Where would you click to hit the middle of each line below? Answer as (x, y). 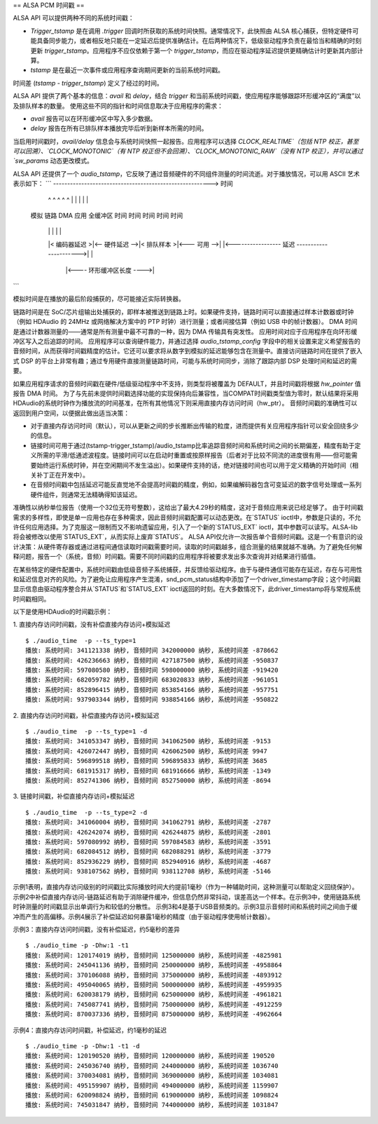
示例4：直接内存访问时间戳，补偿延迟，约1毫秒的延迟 (90, 1030)
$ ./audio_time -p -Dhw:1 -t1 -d (83, 1046)
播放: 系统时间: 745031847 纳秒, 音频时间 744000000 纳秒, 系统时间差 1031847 (152, 1105)
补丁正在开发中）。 (62, 475)
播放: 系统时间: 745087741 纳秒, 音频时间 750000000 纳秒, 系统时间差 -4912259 (154, 1004)
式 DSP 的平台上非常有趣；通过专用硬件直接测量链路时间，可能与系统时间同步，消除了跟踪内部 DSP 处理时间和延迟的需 (185, 360)
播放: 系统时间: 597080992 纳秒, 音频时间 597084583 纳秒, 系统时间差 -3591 (148, 842)
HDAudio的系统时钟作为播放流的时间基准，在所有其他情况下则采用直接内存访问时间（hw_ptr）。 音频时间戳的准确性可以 (185, 403)
